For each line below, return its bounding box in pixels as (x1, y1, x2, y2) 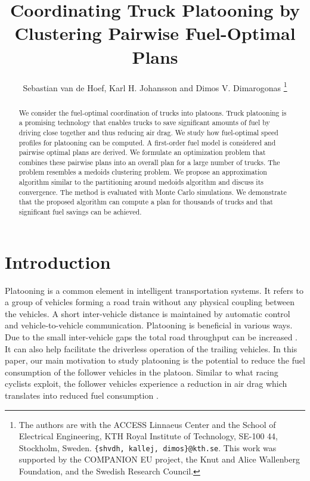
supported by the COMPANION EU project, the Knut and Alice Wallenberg (18, 453, 300, 466)
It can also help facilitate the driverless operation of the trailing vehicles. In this (5, 342, 297, 355)
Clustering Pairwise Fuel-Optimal (14, 21, 296, 45)
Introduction (5, 249, 111, 274)
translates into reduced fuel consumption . (5, 389, 159, 402)
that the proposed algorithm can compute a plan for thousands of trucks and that (18, 197, 273, 207)
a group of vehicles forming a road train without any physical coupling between (5, 296, 295, 308)
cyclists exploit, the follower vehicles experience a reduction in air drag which (5, 377, 287, 390)
